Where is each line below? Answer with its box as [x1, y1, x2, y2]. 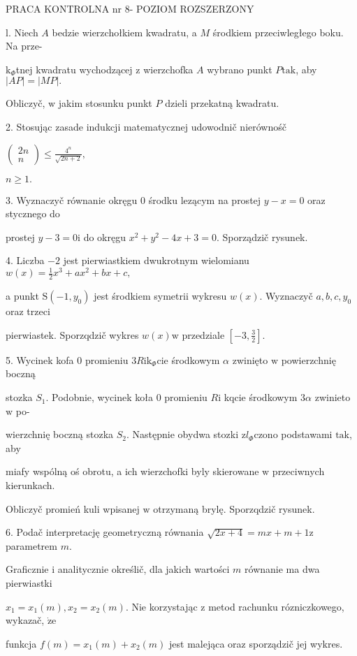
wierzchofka [143, 61, 194, 76]
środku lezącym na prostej [148, 192, 261, 207]
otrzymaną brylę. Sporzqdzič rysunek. [153, 501, 315, 516]
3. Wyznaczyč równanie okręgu [6, 192, 138, 207]
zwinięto [232, 352, 268, 367]
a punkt [6, 289, 39, 303]
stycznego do [6, 206, 60, 221]
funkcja [6, 636, 37, 650]
